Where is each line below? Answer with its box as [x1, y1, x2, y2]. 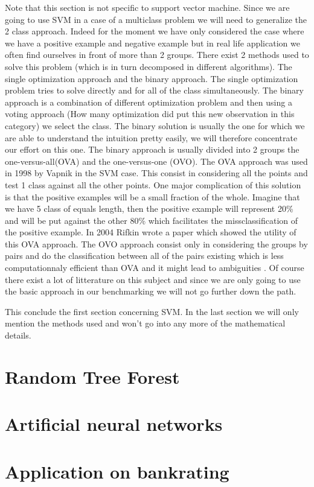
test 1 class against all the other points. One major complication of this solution [5, 178, 301, 191]
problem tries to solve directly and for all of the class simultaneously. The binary [5, 84, 304, 97]
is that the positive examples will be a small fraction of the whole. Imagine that [5, 190, 300, 203]
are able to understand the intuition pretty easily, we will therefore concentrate [5, 131, 298, 144]
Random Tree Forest [5, 364, 180, 389]
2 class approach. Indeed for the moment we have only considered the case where [5, 25, 304, 37]
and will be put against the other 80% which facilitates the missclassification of [5, 214, 298, 226]
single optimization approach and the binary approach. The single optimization [5, 72, 298, 84]
